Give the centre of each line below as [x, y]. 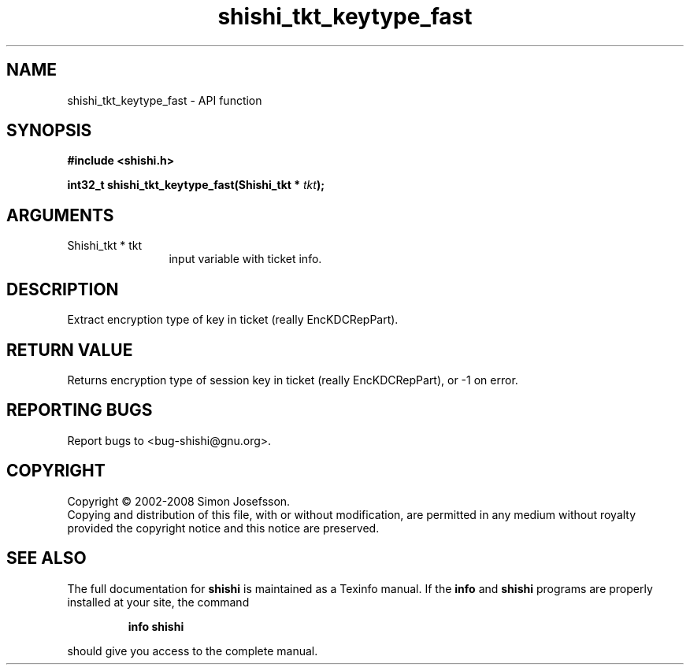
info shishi [156, 626]
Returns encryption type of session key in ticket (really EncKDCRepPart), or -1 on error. [293, 380]
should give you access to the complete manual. [193, 651]
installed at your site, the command [158, 602]
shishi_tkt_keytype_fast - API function [165, 100]
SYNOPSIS [49, 131]
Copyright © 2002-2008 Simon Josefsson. [179, 501]
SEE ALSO [46, 558]
